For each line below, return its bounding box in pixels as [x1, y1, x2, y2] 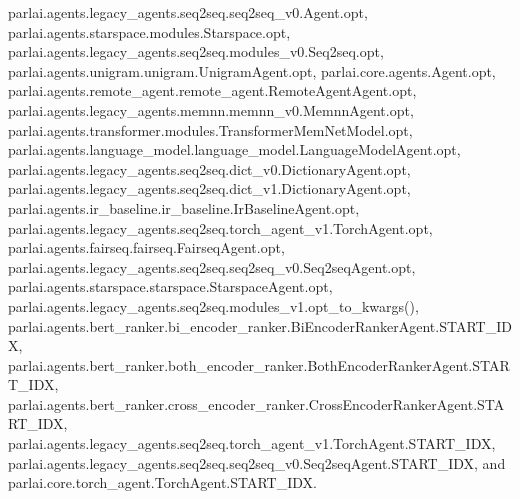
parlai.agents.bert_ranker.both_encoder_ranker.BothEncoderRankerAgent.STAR [8, 354, 510, 375]
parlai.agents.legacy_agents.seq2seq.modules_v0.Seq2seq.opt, [8, 41, 384, 62]
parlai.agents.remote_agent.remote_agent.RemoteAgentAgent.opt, [8, 80, 417, 101]
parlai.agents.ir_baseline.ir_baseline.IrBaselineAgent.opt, [8, 197, 360, 218]
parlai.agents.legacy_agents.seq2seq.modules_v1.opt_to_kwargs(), [8, 295, 419, 316]
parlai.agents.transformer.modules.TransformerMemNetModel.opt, [8, 119, 413, 140]
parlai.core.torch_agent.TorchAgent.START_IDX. [8, 472, 317, 493]
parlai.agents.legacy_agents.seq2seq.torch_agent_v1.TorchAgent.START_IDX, [8, 433, 496, 454]
